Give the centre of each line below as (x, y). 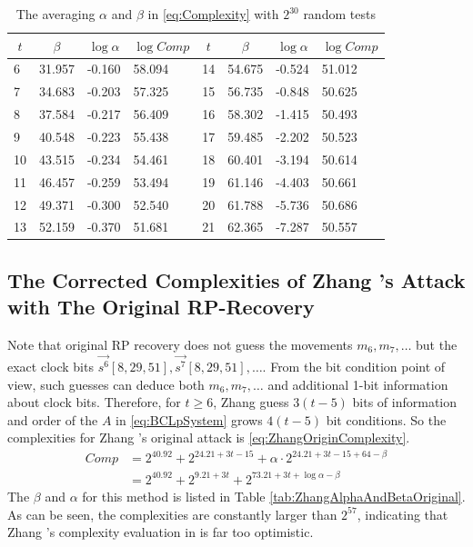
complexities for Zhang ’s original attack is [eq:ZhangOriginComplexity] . (209, 438)
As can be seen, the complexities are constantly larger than (172, 514)
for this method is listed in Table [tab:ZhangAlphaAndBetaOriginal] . (274, 496)
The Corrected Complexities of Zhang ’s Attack (236, 279)
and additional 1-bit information (358, 384)
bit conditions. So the (386, 419)
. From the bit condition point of (354, 366)
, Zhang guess (251, 402)
